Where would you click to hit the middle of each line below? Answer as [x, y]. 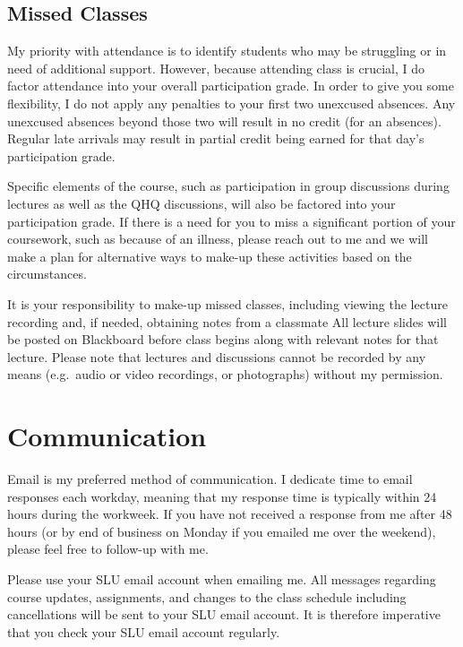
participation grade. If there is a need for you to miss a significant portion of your [231, 221]
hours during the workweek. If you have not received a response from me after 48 [230, 514]
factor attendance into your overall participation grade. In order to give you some [231, 86]
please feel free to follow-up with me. [108, 549]
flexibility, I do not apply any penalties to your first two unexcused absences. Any [231, 103]
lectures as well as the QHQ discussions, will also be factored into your [201, 203]
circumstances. [47, 274]
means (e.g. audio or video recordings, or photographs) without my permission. [225, 374]
